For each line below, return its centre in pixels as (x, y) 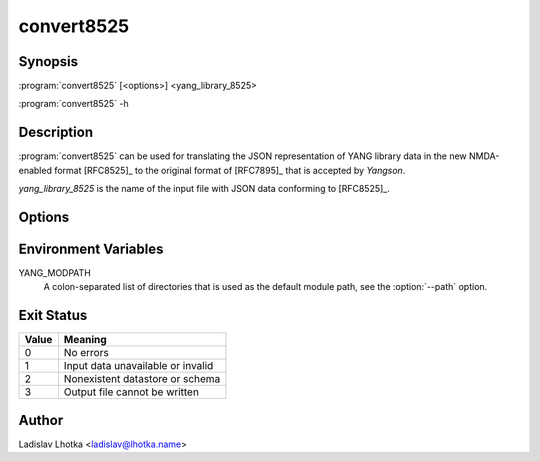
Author (41, 420)
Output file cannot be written (131, 392)
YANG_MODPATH (55, 273)
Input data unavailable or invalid (138, 366)
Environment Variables (91, 248)
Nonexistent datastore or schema (142, 379)
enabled (35, 170)
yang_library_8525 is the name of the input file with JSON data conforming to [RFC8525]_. (204, 189)
